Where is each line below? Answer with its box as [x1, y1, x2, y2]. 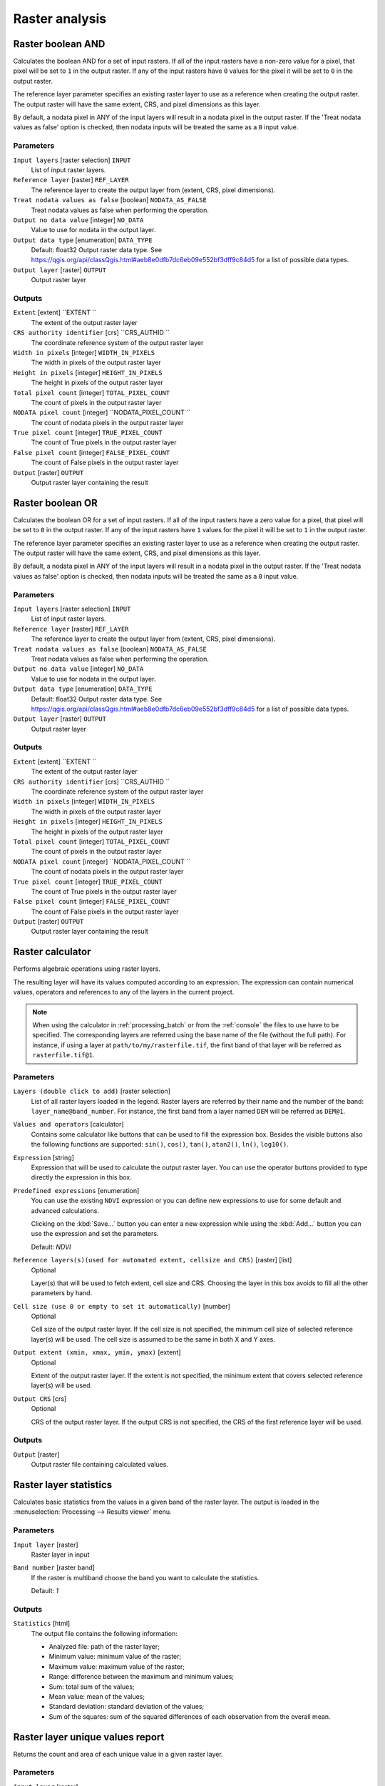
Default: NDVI [31, 1242, 71, 1251]
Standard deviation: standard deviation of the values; [48, 1702, 205, 1711]
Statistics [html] [13, 1619, 71, 1628]
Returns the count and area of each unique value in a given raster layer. [13, 1750, 224, 1758]
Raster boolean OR [13, 497, 98, 509]
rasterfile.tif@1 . [32, 1051, 95, 1059]
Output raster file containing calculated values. [31, 1460, 169, 1469]
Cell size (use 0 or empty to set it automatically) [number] [13, 1302, 231, 1310]
